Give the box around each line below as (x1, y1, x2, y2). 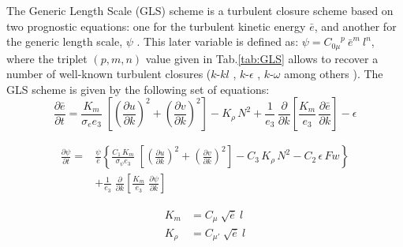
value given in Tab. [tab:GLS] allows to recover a (145, 50, 379, 66)
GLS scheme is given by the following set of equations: (6, 80, 270, 97)
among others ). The (284, 65, 383, 82)
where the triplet (6, 50, 88, 66)
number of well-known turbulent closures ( (6, 65, 211, 82)
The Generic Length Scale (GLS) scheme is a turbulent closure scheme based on (6, 2, 394, 18)
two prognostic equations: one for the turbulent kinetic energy (6, 17, 306, 34)
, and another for (314, 17, 397, 34)
